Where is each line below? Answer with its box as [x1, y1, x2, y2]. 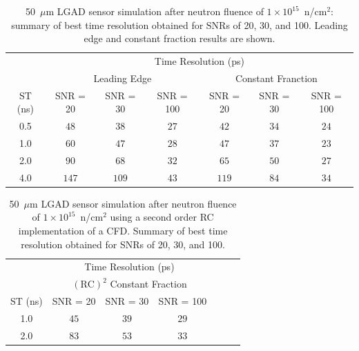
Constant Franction [235, 70, 318, 85]
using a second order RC [110, 210, 214, 224]
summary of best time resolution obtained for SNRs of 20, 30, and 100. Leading [11, 17, 348, 32]
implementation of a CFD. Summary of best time [18, 223, 228, 237]
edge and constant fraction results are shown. [84, 31, 275, 46]
